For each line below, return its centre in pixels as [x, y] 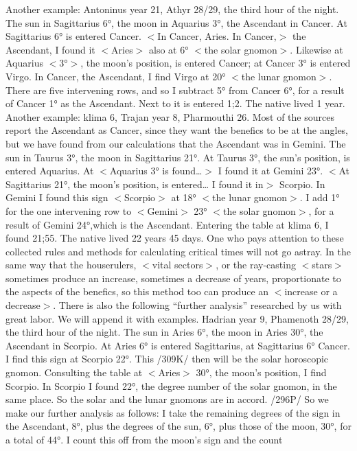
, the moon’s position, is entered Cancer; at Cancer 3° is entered [216, 63]
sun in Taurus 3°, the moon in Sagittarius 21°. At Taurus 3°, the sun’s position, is [178, 157]
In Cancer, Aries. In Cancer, [217, 36]
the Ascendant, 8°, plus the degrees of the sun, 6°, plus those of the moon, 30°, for [178, 426]
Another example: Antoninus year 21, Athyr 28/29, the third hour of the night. [172, 9]
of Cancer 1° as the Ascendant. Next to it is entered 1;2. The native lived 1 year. [175, 103]
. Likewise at [316, 49]
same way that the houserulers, [71, 265]
